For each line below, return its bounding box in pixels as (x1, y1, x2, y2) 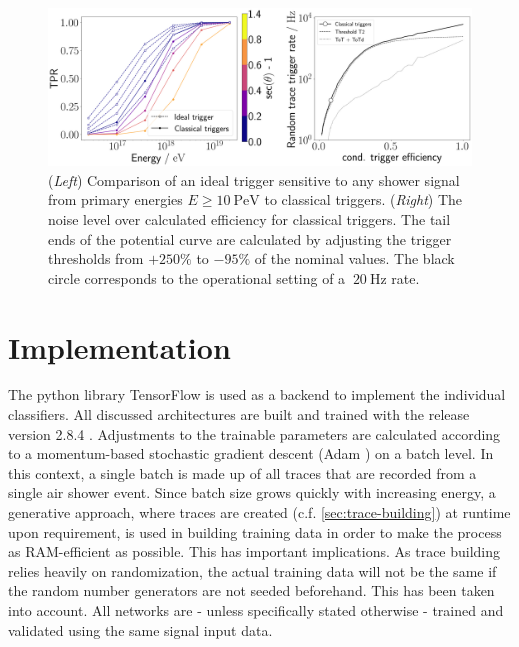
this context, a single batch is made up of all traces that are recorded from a (8, 462, 477, 483)
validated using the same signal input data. (8, 619, 273, 640)
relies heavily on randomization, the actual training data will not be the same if (8, 560, 497, 581)
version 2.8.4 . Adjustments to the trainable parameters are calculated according (8, 423, 501, 444)
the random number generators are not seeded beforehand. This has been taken (8, 580, 495, 601)
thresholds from (48, 248, 144, 269)
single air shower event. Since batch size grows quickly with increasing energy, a (8, 482, 496, 503)
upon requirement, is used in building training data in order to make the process (8, 521, 502, 542)
